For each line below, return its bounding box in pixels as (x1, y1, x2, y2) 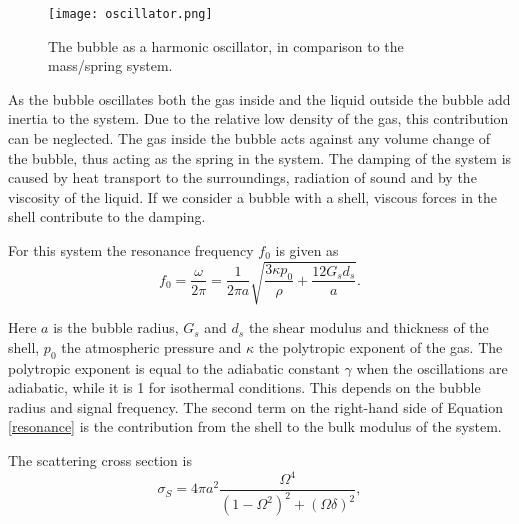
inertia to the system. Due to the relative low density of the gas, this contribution (8, 108, 509, 129)
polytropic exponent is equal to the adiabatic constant (8, 357, 340, 378)
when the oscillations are (356, 357, 508, 378)
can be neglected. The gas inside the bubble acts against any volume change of (8, 128, 491, 149)
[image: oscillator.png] (48, 7, 213, 21)
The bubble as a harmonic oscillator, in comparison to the (48, 35, 404, 56)
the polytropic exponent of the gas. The (258, 336, 503, 357)
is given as (275, 240, 339, 260)
